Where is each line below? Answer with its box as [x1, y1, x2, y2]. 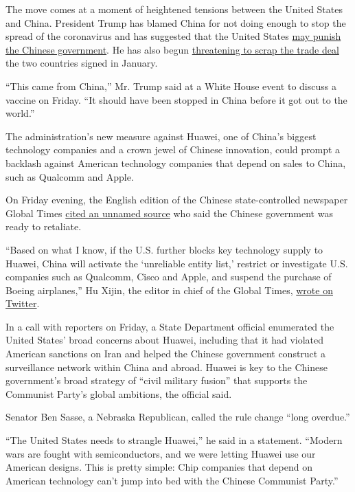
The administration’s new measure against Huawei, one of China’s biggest [5, 128, 317, 143]
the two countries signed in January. [5, 56, 158, 70]
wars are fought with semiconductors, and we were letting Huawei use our [5, 446, 316, 460]
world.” [5, 106, 35, 120]
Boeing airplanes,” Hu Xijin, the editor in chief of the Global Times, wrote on [5, 282, 333, 297]
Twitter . [5, 296, 40, 311]
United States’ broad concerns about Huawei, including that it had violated [5, 333, 324, 347]
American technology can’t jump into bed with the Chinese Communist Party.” [5, 473, 339, 487]
